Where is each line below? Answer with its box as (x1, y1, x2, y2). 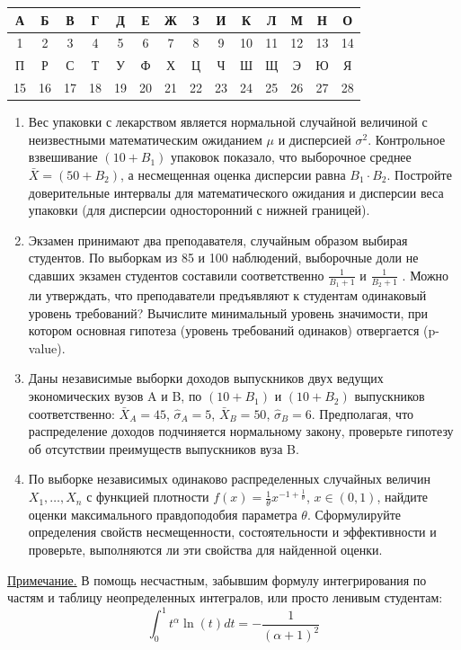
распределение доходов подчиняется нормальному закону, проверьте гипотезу (28, 422, 454, 441)
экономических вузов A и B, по (28, 387, 202, 405)
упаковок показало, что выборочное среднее (171, 147, 412, 166)
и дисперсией (278, 129, 351, 148)
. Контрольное (368, 129, 446, 148)
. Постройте (386, 165, 452, 183)
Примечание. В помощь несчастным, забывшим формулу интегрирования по (7, 570, 427, 589)
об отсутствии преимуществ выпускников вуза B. (28, 439, 299, 458)
